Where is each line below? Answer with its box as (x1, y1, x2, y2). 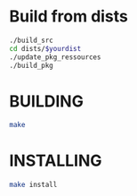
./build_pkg (9, 61, 53, 70)
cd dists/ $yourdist (9, 44, 82, 53)
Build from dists (9, 6, 129, 27)
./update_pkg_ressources (9, 52, 101, 62)
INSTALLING (9, 150, 102, 171)
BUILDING (9, 91, 85, 111)
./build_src (9, 36, 53, 45)
